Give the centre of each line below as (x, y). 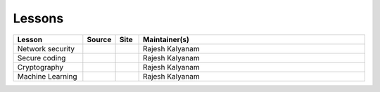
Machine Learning (47, 76)
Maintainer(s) (166, 39)
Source (99, 39)
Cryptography (40, 67)
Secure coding (42, 58)
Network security (46, 48)
